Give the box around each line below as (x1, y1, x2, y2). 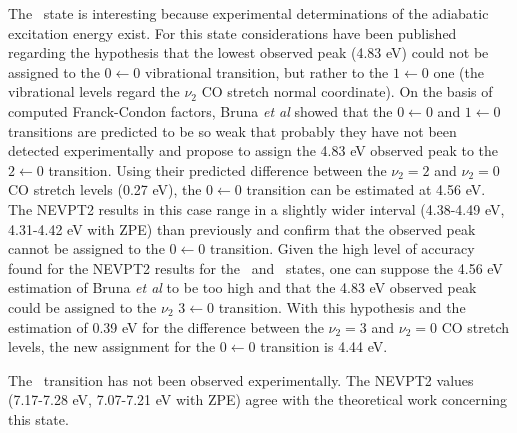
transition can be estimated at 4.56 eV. (246, 179, 486, 200)
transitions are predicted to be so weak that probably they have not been (8, 120, 457, 141)
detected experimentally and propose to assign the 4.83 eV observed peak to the (8, 140, 499, 161)
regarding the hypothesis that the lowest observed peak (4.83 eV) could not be (8, 42, 489, 63)
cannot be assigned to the (8, 238, 165, 259)
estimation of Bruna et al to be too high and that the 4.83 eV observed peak (8, 277, 477, 298)
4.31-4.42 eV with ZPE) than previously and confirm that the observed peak (8, 218, 476, 239)
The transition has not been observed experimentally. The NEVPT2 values (8, 369, 474, 390)
